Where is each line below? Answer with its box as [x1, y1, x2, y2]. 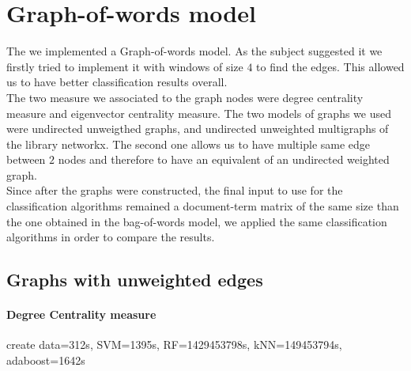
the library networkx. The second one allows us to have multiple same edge [6, 135, 371, 152]
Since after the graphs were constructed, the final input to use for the [6, 182, 343, 199]
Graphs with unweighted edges [6, 267, 263, 292]
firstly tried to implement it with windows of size [6, 58, 243, 74]
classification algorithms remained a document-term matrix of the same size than [6, 198, 399, 214]
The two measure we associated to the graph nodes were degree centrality [6, 89, 364, 105]
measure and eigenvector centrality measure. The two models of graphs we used [6, 104, 392, 121]
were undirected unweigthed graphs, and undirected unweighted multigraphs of [6, 120, 389, 137]
